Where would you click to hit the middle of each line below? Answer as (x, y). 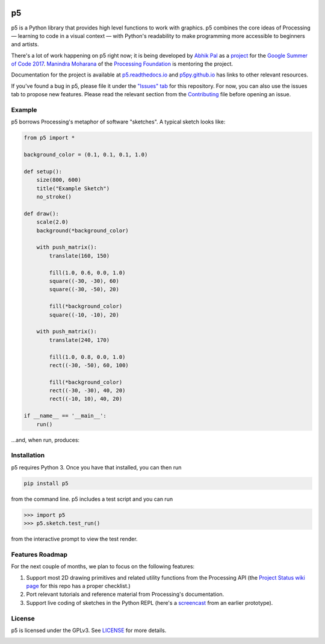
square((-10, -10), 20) (84, 315)
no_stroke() (54, 197)
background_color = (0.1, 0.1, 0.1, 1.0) (86, 155)
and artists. (25, 45)
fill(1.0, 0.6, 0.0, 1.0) (87, 273)
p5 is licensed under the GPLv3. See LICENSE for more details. (89, 630)
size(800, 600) (59, 180)
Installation (28, 456)
